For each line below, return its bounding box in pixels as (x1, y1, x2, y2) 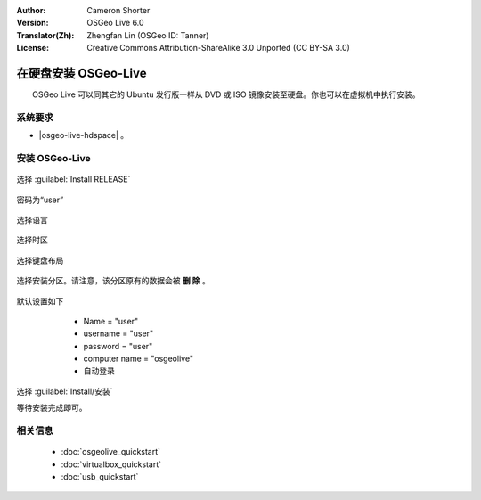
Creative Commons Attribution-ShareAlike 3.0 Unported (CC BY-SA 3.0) (86, 43, 351, 53)
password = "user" (83, 340, 153, 351)
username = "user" (83, 328, 154, 339)
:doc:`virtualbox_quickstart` (61, 459, 162, 470)
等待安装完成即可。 (16, 402, 87, 414)
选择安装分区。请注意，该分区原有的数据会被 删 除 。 (16, 275, 211, 286)
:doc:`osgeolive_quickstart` (61, 447, 160, 457)
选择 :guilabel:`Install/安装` (16, 386, 113, 397)
